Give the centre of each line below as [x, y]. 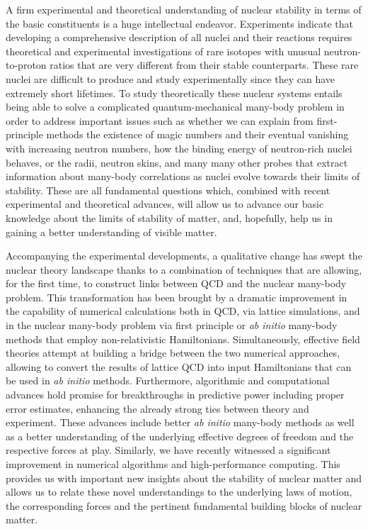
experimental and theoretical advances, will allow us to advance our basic [165, 204]
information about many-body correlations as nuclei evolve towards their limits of [183, 176]
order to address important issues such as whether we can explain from [160, 120]
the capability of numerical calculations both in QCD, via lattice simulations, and [183, 311]
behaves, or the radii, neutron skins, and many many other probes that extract [177, 162]
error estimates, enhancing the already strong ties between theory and [157, 408]
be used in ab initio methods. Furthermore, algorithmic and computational [168, 380]
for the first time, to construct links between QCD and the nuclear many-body [176, 283]
